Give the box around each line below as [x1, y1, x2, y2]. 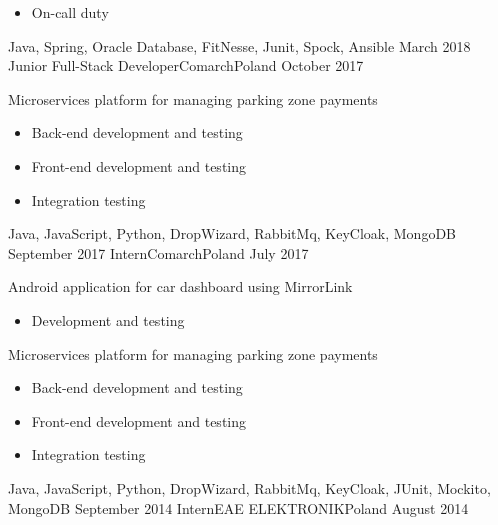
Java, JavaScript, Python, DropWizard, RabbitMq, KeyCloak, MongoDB [8, 223, 456, 244]
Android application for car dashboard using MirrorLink [8, 276, 353, 297]
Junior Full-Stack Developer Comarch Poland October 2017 [8, 55, 364, 76]
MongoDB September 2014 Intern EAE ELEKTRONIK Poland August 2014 [8, 497, 469, 518]
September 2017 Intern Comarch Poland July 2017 [8, 242, 309, 263]
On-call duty [31, 2, 109, 22]
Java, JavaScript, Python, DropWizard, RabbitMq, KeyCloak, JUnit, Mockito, [8, 477, 491, 498]
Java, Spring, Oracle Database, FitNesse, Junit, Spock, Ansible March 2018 [8, 35, 471, 56]
